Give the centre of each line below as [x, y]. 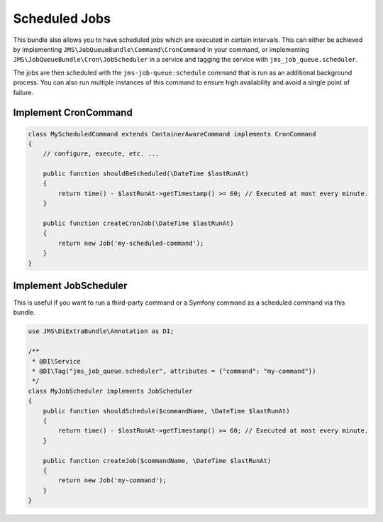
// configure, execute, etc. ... [101, 154]
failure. [23, 92]
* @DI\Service [56, 361]
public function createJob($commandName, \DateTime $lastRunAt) [157, 461]
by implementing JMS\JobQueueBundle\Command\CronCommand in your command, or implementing [161, 49]
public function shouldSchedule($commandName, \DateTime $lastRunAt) [166, 411]
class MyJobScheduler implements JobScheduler [110, 391]
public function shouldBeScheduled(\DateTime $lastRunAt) [146, 174]
